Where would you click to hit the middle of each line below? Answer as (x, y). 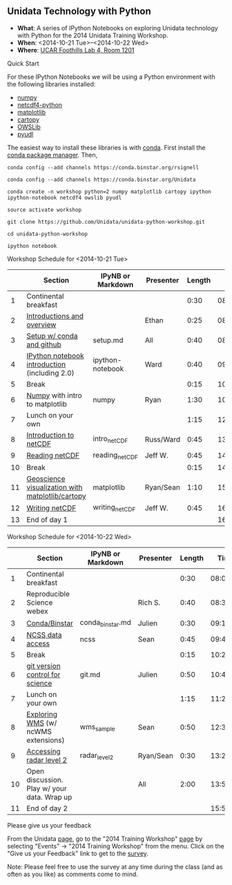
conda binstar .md (105, 623)
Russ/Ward (163, 439)
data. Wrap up (49, 797)
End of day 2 (47, 808)
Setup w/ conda (52, 335)
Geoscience (46, 479)
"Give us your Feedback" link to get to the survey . (78, 854)
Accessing (43, 752)
